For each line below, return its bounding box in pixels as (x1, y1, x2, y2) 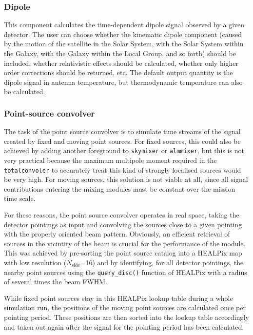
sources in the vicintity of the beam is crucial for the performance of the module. (4, 238, 246, 248)
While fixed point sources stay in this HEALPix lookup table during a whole (4, 293, 233, 303)
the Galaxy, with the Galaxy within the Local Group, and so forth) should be (4, 48, 236, 58)
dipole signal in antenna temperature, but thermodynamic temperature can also (4, 77, 243, 87)
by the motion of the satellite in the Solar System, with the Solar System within (4, 39, 244, 49)
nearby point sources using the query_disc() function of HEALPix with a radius (4, 267, 247, 277)
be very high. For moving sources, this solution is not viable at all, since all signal (4, 174, 248, 184)
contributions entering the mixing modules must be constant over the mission (4, 183, 235, 194)
